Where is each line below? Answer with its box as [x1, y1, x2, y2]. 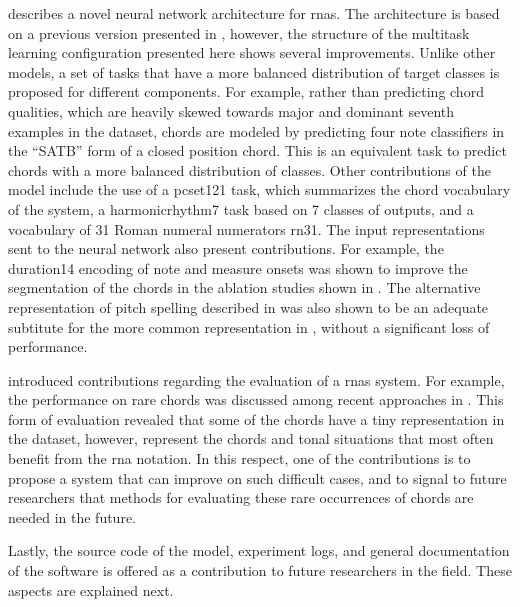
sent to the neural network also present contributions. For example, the [8, 238, 444, 259]
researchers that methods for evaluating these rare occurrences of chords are [8, 487, 474, 508]
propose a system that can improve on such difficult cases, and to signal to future [8, 467, 507, 488]
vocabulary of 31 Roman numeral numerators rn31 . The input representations [8, 218, 485, 239]
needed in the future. [8, 506, 137, 527]
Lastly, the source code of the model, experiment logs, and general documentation [8, 540, 510, 561]
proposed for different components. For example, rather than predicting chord [8, 81, 484, 102]
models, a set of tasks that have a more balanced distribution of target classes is [8, 61, 500, 82]
